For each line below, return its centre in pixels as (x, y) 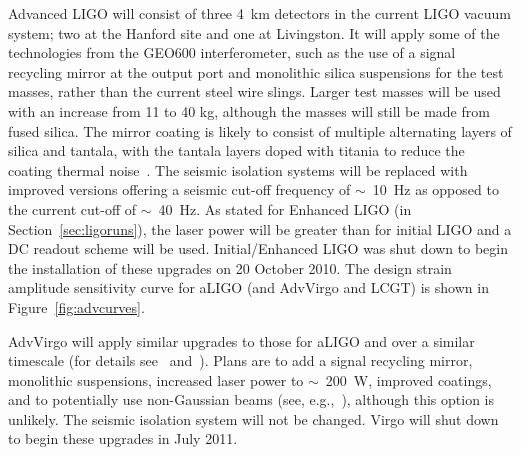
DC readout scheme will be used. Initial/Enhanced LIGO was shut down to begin (258, 248)
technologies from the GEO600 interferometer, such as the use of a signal (232, 52)
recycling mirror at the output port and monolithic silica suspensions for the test (256, 71)
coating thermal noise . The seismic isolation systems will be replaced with (238, 169)
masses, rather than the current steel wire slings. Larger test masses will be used (254, 91)
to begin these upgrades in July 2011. (123, 438)
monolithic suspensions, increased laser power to (156, 379)
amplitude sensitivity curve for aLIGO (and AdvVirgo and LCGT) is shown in (248, 287)
